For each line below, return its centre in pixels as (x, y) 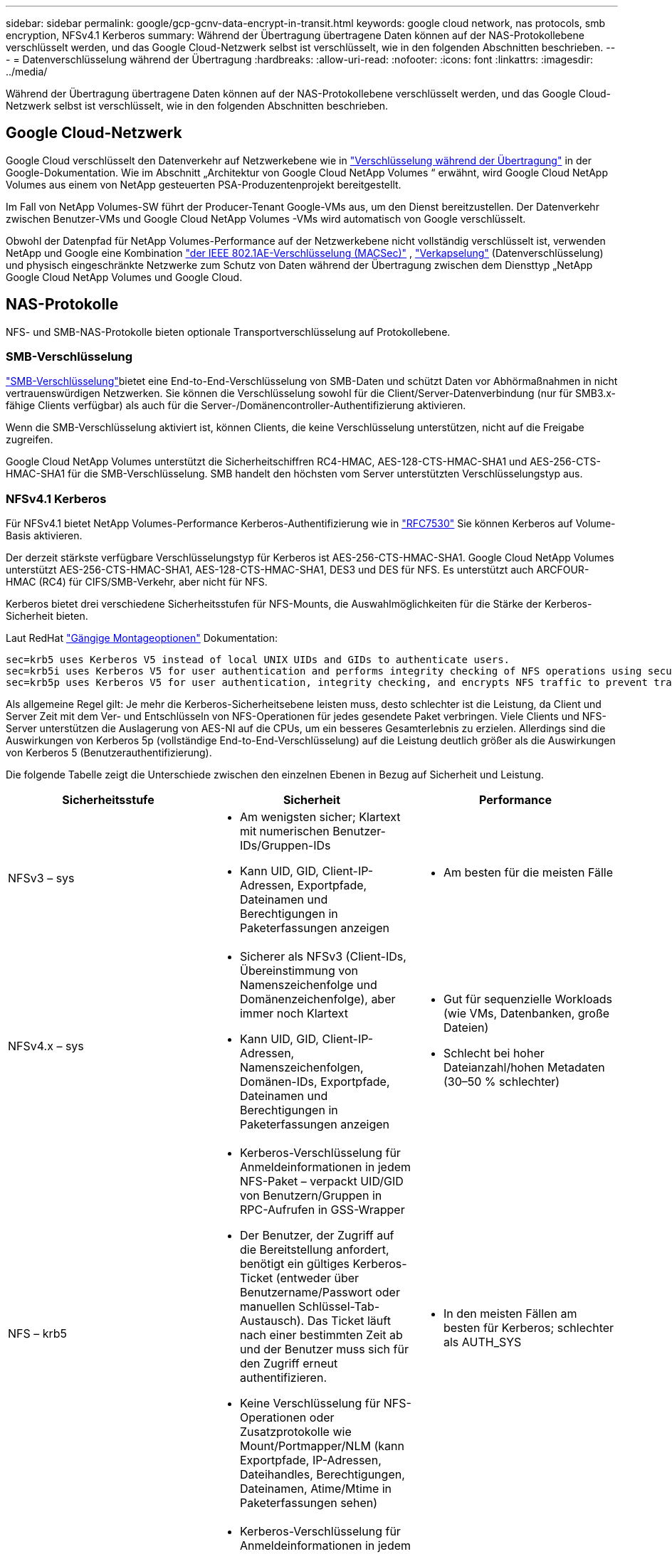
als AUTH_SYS (482, 1342)
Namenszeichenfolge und (308, 985)
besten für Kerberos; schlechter (529, 1328)
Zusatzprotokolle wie (295, 1432)
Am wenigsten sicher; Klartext (320, 817)
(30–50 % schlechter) (502, 1082)
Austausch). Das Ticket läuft (315, 1321)
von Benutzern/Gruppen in (311, 1196)
